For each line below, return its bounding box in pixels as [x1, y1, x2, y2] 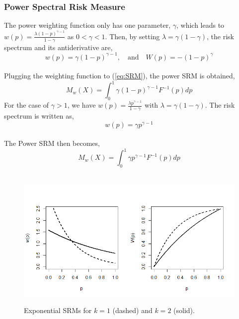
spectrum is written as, [4, 110, 74, 121]
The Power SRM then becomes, [4, 138, 100, 148]
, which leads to [176, 20, 225, 30]
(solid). [173, 305, 195, 316]
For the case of [4, 100, 49, 110]
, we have [67, 100, 96, 110]
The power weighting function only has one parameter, [4, 20, 171, 30]
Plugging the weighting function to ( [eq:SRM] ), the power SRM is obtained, [4, 70, 235, 81]
